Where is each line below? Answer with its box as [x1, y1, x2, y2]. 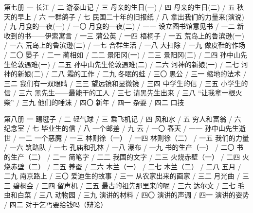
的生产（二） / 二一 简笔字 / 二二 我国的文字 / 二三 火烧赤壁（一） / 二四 [4, 151, 240, 161]
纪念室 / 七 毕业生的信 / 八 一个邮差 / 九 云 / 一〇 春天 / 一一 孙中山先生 [4, 123, 239, 133]
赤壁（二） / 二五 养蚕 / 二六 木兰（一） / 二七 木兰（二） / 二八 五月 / [10, 161, 241, 171]
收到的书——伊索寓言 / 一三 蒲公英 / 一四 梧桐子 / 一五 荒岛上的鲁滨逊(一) [4, 30, 244, 40]
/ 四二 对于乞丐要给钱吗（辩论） [4, 199, 108, 209]
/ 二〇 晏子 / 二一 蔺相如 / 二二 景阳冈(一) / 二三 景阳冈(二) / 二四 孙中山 [4, 49, 241, 59]
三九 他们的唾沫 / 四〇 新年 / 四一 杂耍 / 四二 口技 [21, 97, 184, 107]
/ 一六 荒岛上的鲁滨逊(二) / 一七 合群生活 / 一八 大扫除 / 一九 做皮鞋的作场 [4, 40, 246, 50]
